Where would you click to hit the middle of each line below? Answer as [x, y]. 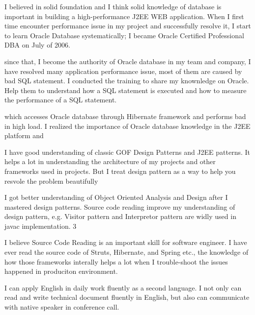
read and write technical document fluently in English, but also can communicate [127, 297]
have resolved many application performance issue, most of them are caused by [123, 71]
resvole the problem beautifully [51, 181]
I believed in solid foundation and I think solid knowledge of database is [113, 6]
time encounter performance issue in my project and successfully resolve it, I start [128, 26]
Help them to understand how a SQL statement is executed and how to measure [126, 90]
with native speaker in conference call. [62, 307]
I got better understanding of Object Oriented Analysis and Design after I [116, 197]
